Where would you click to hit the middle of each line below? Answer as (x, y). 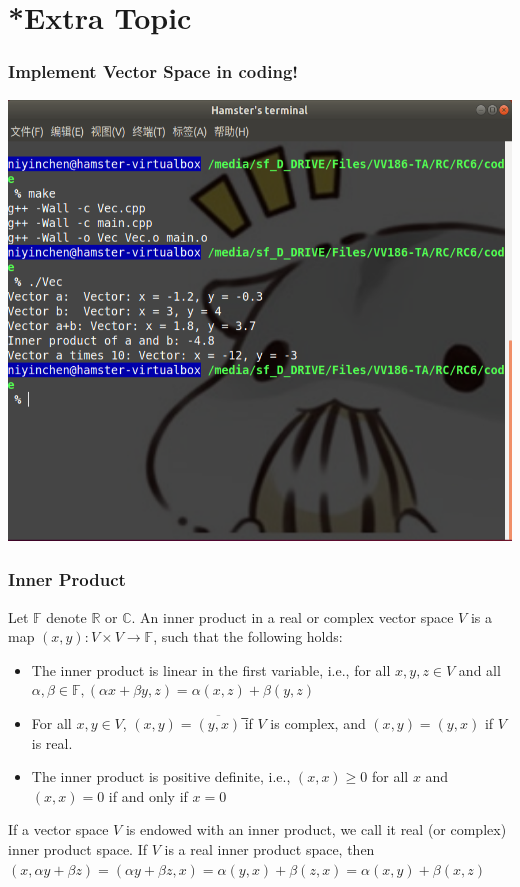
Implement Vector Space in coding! (153, 71)
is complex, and (318, 723)
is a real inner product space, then (269, 849)
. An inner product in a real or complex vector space (292, 616)
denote (66, 616)
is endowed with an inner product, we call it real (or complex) (316, 829)
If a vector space (58, 829)
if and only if (148, 795)
